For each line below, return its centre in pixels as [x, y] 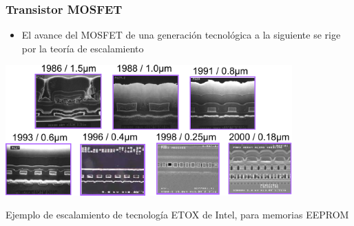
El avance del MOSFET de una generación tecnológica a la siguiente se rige [181, 35]
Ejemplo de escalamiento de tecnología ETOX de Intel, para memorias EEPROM [177, 215]
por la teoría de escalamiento [83, 48]
